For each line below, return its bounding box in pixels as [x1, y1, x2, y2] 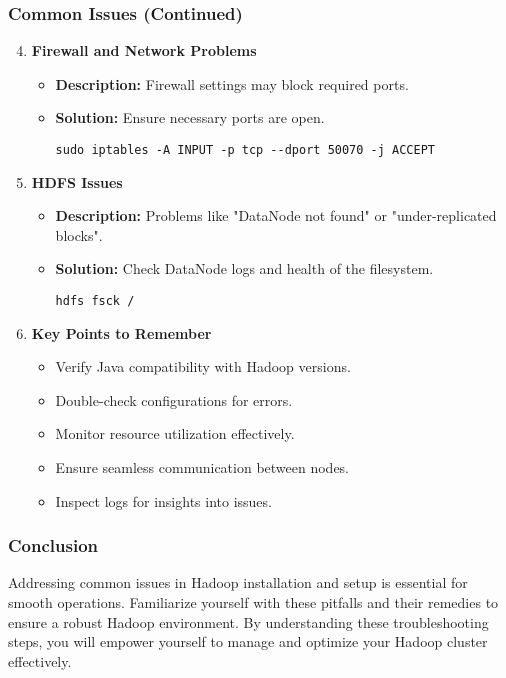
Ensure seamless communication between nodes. [55, 457, 350, 478]
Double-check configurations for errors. [55, 389, 293, 410]
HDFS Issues [31, 171, 123, 192]
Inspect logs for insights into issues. [55, 490, 272, 511]
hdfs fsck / [55, 294, 135, 309]
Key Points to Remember [31, 322, 212, 343]
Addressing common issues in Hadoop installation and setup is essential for [8, 572, 468, 593]
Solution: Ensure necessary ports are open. [55, 107, 325, 128]
